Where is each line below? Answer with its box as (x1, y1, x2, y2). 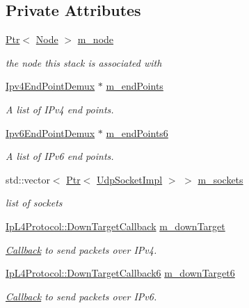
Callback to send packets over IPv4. (6, 242, 157, 257)
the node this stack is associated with (6, 55, 162, 70)
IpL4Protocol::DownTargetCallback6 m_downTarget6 (6, 266, 235, 280)
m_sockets (198, 172, 243, 186)
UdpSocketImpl (97, 172, 163, 186)
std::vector (6, 172, 50, 186)
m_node (77, 32, 114, 47)
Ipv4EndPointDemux (6, 79, 95, 93)
